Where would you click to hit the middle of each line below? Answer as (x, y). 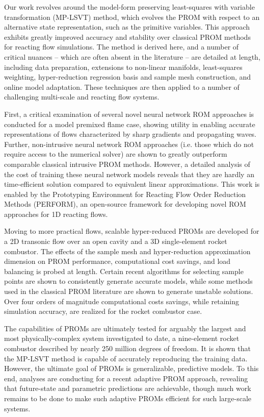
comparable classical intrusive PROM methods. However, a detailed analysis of (127, 164)
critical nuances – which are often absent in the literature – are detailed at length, (132, 56)
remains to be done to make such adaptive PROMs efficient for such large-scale (128, 398)
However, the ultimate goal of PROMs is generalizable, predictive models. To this (131, 368)
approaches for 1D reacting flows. (56, 214)
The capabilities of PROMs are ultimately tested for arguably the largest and (125, 328)
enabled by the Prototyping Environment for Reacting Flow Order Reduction (125, 194)
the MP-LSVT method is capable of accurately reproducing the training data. (126, 358)
